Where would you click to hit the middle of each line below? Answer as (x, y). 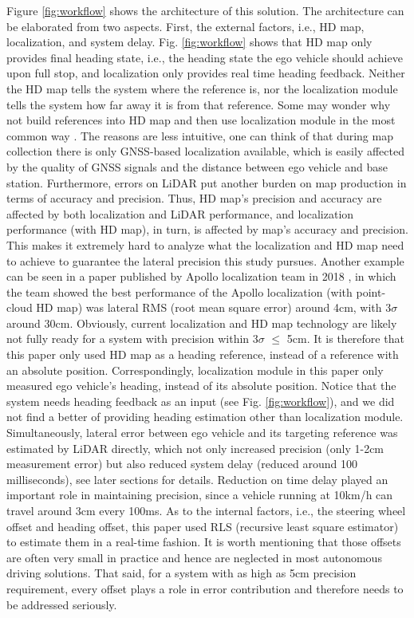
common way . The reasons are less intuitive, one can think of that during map (200, 135)
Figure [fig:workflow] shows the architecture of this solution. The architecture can (205, 10)
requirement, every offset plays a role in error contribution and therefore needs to (205, 588)
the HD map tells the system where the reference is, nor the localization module (202, 88)
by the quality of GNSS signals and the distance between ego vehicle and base (197, 166)
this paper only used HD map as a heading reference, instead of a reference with (203, 354)
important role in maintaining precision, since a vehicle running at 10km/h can (200, 495)
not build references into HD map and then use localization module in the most (201, 120)
